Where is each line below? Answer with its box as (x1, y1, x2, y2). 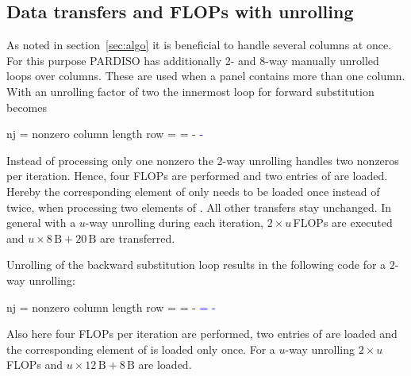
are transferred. (100, 229, 175, 246)
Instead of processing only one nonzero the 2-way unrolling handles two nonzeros (6, 152, 399, 168)
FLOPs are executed (293, 214, 393, 231)
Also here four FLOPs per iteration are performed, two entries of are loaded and (6, 325, 398, 342)
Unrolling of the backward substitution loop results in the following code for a (6, 256, 386, 273)
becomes (6, 98, 48, 115)
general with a (6, 214, 76, 231)
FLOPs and (6, 356, 63, 373)
